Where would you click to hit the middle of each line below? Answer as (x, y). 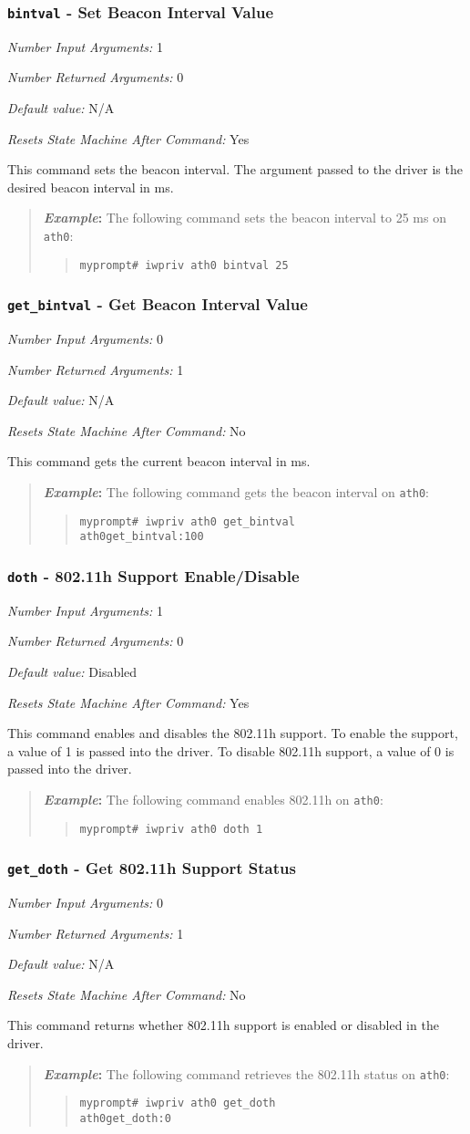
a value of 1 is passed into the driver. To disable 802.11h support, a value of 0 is (231, 750)
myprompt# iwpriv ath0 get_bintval (187, 521)
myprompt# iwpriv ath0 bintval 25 (184, 265)
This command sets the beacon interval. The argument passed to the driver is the (235, 169)
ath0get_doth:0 (125, 1118)
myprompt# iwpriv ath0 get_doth (178, 1103)
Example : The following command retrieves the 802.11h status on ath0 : (246, 1073)
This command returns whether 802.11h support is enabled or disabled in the (223, 1025)
